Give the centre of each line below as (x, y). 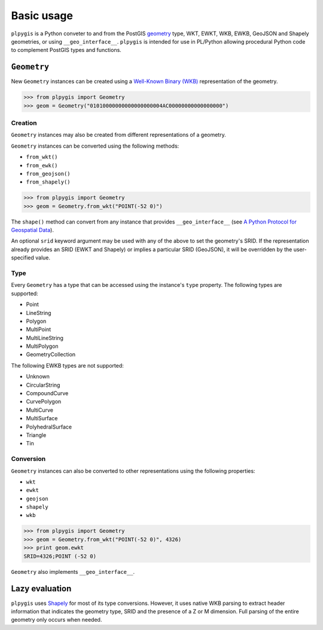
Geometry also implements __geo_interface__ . (73, 571)
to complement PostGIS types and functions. (66, 50)
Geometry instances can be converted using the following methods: (95, 146)
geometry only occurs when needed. (57, 620)
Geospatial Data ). (32, 230)
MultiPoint (38, 329)
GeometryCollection (51, 354)
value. (43, 258)
